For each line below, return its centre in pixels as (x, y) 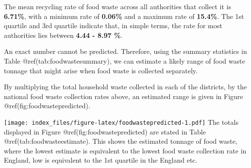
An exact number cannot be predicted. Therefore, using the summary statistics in (125, 51)
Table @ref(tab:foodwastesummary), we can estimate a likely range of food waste (125, 60)
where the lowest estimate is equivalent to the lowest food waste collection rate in (125, 150)
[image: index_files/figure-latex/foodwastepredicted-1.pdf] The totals (121, 122)
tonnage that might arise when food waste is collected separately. (101, 70)
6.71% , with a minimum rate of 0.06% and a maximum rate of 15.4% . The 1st (124, 16)
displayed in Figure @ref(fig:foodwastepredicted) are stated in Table (105, 131)
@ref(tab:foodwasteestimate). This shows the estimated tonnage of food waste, (121, 141)
